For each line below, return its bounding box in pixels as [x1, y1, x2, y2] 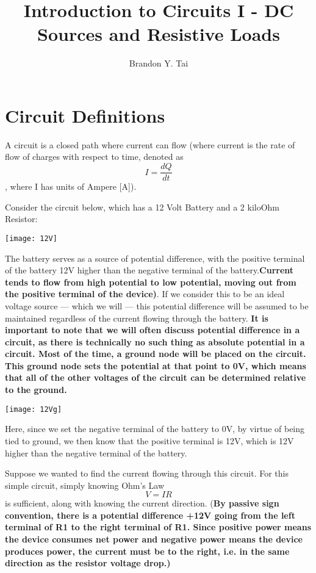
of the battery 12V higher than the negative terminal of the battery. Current [5, 264, 294, 276]
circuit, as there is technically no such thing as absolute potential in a [5, 335, 305, 348]
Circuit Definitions [5, 103, 165, 128]
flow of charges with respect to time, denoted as [5, 150, 184, 163]
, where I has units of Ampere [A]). [5, 180, 137, 193]
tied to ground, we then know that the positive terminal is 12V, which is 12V [5, 434, 294, 447]
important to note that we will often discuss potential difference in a [5, 323, 300, 336]
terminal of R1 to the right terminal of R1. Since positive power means [5, 521, 311, 533]
